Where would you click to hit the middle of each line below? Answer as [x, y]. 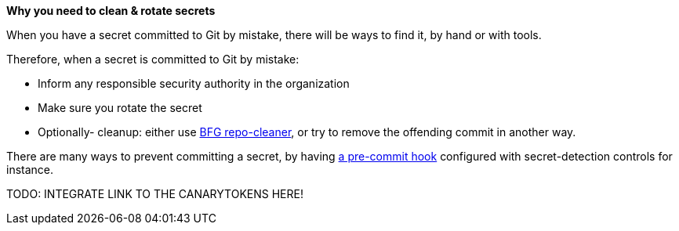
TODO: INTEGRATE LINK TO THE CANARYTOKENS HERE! [155, 194]
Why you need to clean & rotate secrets [111, 11]
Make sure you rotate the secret [120, 108]
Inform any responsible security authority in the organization [194, 83]
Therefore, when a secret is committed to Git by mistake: [153, 59]
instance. [30, 170]
